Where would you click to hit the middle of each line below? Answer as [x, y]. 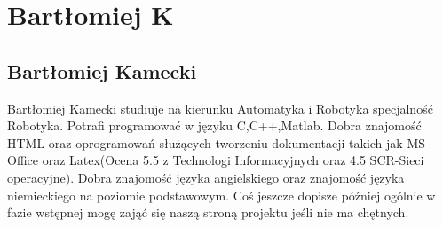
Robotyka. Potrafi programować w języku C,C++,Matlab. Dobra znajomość [214, 125]
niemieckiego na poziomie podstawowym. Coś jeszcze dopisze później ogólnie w [221, 195]
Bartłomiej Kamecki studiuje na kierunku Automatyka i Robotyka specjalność [220, 108]
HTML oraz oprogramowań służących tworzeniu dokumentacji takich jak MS [217, 142]
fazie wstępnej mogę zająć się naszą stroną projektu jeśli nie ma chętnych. [208, 212]
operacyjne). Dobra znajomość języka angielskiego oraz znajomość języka [206, 177]
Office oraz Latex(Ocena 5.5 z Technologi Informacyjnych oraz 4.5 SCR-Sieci [216, 160]
